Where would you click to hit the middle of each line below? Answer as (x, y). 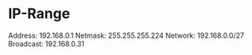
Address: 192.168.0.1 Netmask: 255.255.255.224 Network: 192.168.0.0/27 (126, 35)
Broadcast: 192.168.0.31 (46, 43)
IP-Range (39, 14)
